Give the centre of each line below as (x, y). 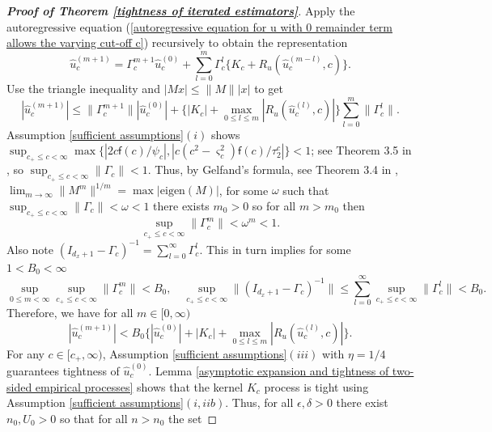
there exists (181, 205)
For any (25, 353)
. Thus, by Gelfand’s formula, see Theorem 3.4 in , (273, 169)
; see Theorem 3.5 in (361, 150)
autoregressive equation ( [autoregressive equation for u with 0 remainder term (200, 26)
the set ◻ (193, 418)
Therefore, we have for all (70, 313)
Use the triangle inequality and (83, 88)
